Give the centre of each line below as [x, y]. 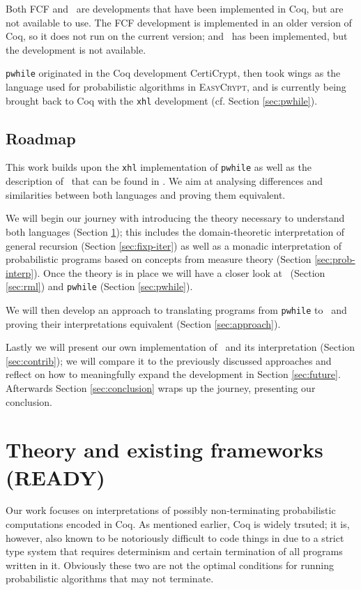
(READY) [55, 477]
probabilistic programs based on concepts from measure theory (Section [159, 259]
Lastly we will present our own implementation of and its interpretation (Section [180, 347]
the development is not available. [76, 49]
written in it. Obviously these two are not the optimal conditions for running [170, 565]
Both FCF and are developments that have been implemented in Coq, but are [175, 8]
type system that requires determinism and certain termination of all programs [174, 551]
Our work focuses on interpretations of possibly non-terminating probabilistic [171, 510]
